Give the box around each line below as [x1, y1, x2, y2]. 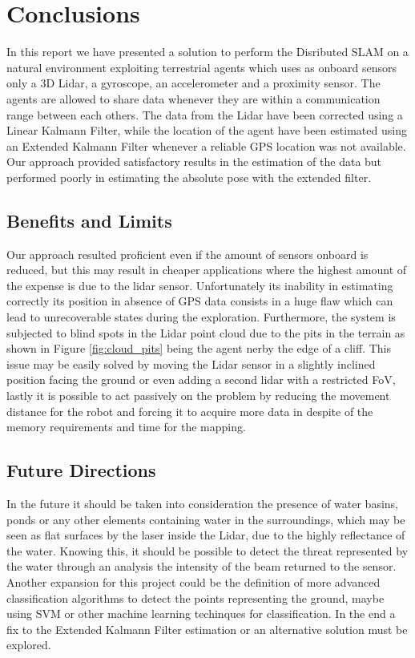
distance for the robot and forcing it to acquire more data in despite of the [6, 402, 373, 419]
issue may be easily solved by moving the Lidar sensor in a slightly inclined [6, 355, 376, 372]
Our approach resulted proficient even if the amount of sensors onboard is [6, 245, 369, 262]
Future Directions [6, 458, 156, 482]
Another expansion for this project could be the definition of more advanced [6, 573, 381, 590]
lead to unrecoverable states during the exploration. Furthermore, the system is [6, 309, 396, 325]
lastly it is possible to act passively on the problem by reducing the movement [6, 387, 390, 404]
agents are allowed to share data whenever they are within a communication [6, 90, 381, 107]
